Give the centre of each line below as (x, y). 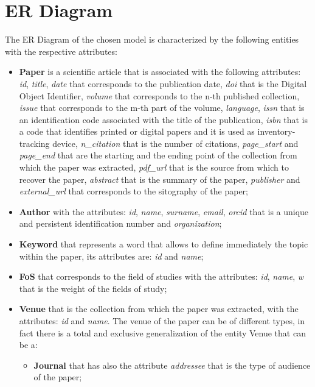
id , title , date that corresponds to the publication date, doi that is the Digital (163, 83)
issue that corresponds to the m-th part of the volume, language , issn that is (162, 108)
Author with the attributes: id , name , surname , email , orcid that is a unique (164, 211)
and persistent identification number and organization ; (120, 223)
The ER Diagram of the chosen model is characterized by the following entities (152, 39)
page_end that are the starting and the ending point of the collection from (158, 155)
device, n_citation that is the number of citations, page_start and (175, 143)
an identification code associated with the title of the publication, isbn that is (163, 119)
